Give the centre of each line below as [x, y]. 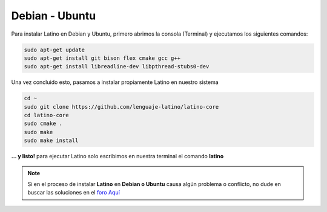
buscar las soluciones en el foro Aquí [74, 193]
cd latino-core [46, 115]
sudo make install [51, 141]
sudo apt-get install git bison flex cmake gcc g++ [102, 58]
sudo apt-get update [54, 50]
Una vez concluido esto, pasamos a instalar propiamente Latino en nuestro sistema [115, 82]
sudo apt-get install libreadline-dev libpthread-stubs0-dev [117, 67]
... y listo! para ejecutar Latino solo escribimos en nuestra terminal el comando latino [117, 156]
